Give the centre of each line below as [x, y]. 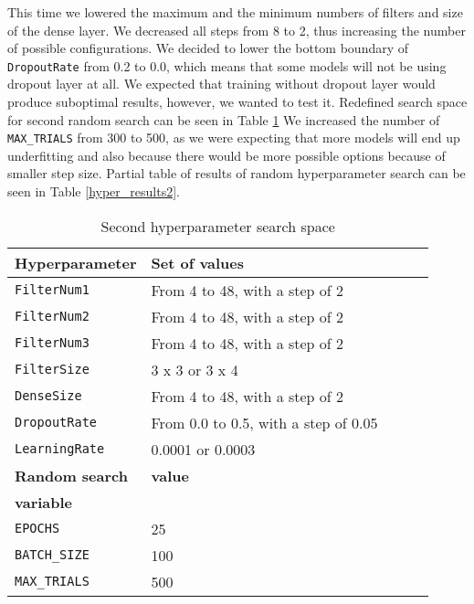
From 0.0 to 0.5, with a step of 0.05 [264, 422]
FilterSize [52, 370]
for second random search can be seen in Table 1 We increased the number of [224, 119]
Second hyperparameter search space [218, 226]
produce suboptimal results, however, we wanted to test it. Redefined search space [237, 102]
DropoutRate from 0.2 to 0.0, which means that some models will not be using [227, 65]
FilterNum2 [52, 317]
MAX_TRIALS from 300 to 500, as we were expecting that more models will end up [234, 138]
